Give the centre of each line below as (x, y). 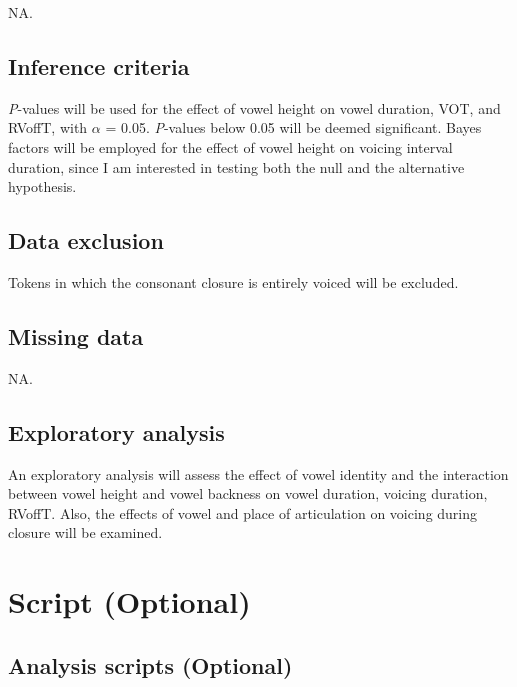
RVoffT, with (48, 127)
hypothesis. (42, 186)
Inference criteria (99, 65)
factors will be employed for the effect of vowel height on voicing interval (230, 146)
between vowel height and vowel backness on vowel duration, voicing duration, (248, 493)
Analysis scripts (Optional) (150, 664)
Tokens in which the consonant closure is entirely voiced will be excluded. (233, 281)
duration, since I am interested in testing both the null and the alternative (236, 166)
